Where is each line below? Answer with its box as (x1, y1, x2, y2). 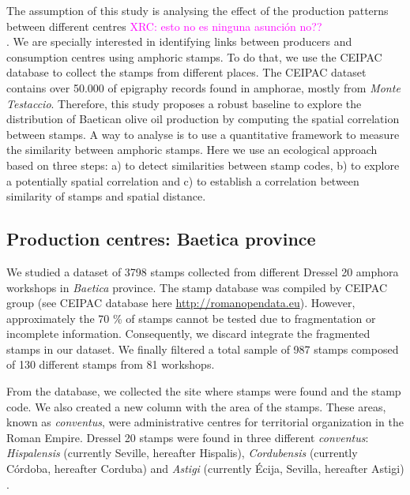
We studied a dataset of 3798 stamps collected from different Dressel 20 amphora (6, 263, 399, 279)
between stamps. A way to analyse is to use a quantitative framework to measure (6, 126, 400, 142)
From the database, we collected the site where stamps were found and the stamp (6, 383, 401, 399)
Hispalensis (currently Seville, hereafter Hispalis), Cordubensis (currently (6, 444, 358, 461)
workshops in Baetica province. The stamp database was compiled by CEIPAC (6, 279, 388, 295)
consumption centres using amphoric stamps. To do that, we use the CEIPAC (6, 48, 382, 65)
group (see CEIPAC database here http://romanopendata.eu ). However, (6, 294, 355, 311)
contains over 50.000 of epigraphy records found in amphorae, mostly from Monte (6, 79, 401, 96)
